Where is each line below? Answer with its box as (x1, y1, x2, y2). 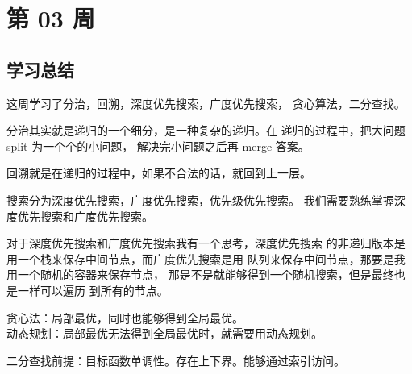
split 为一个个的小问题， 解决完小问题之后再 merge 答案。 (6, 137, 310, 154)
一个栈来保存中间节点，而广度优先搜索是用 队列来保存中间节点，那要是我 (17, 250, 406, 267)
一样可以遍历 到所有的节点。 (17, 281, 169, 298)
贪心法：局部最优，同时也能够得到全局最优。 (6, 309, 243, 326)
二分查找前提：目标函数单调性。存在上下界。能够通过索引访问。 (6, 351, 345, 368)
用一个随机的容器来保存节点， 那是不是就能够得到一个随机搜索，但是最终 (6, 266, 394, 283)
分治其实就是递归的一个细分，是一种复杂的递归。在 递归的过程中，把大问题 (6, 122, 406, 139)
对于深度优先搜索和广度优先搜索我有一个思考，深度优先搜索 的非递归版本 (6, 235, 394, 251)
